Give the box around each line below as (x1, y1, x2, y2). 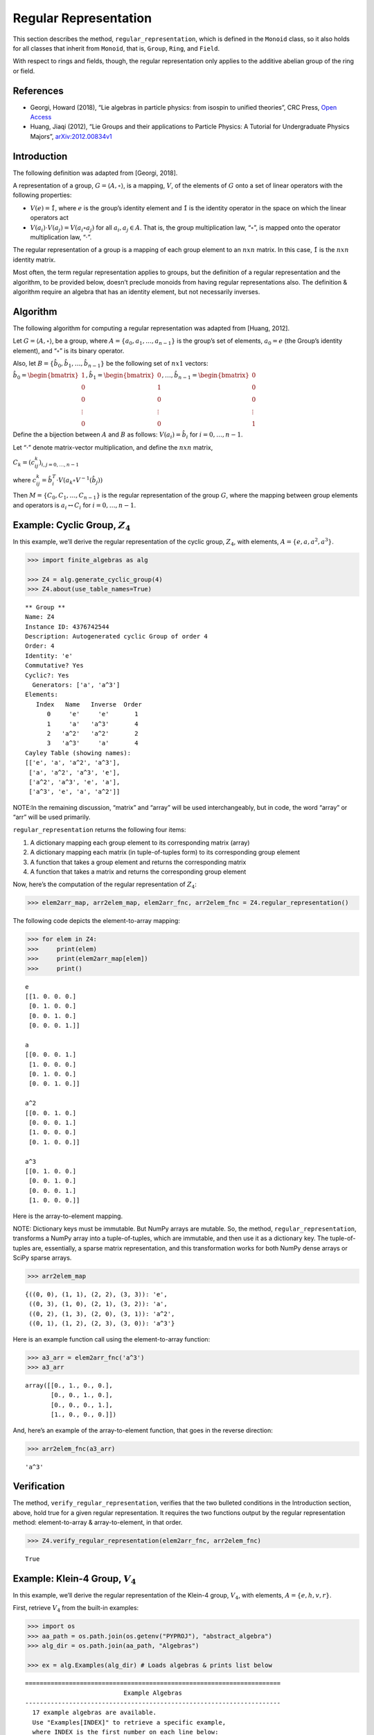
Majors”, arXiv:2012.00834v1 (30, 132, 112, 140)
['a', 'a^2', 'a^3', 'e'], (28, 768, 121, 777)
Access (30, 113, 52, 121)
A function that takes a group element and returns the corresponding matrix (30, 858, 247, 866)
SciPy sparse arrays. (12, 1253, 72, 1262)
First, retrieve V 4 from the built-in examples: (12, 1604, 139, 1614)
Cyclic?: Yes (25, 671, 69, 679)
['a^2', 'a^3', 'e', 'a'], (28, 778, 121, 786)
